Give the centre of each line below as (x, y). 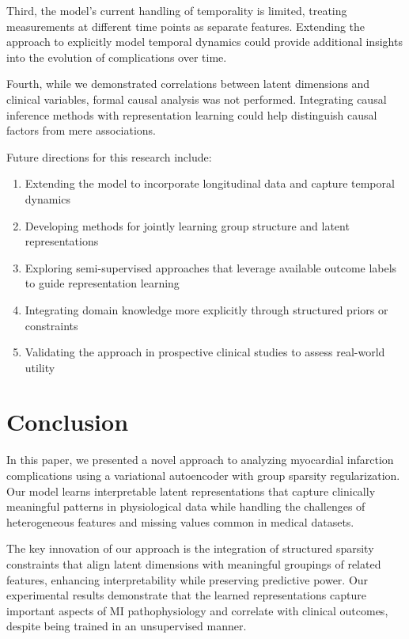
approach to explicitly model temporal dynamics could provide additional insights (204, 42)
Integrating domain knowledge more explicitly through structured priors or (206, 309)
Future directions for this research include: (109, 156)
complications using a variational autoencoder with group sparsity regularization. (203, 475)
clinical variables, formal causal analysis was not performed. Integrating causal (197, 99)
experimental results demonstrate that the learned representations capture (186, 595)
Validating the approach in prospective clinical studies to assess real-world (205, 352)
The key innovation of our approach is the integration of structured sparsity (190, 548)
